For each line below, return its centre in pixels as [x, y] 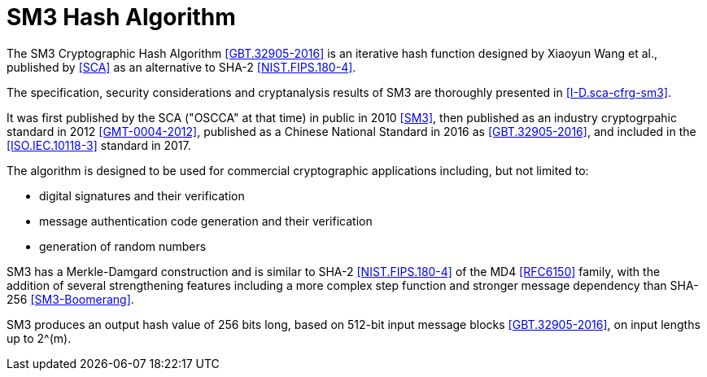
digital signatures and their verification [142, 195]
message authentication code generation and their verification [206, 221]
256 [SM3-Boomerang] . [70, 299]
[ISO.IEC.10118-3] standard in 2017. [99, 145]
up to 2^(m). [39, 338]
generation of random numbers [123, 246]
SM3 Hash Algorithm [121, 17]
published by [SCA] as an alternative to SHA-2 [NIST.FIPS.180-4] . [181, 67]
